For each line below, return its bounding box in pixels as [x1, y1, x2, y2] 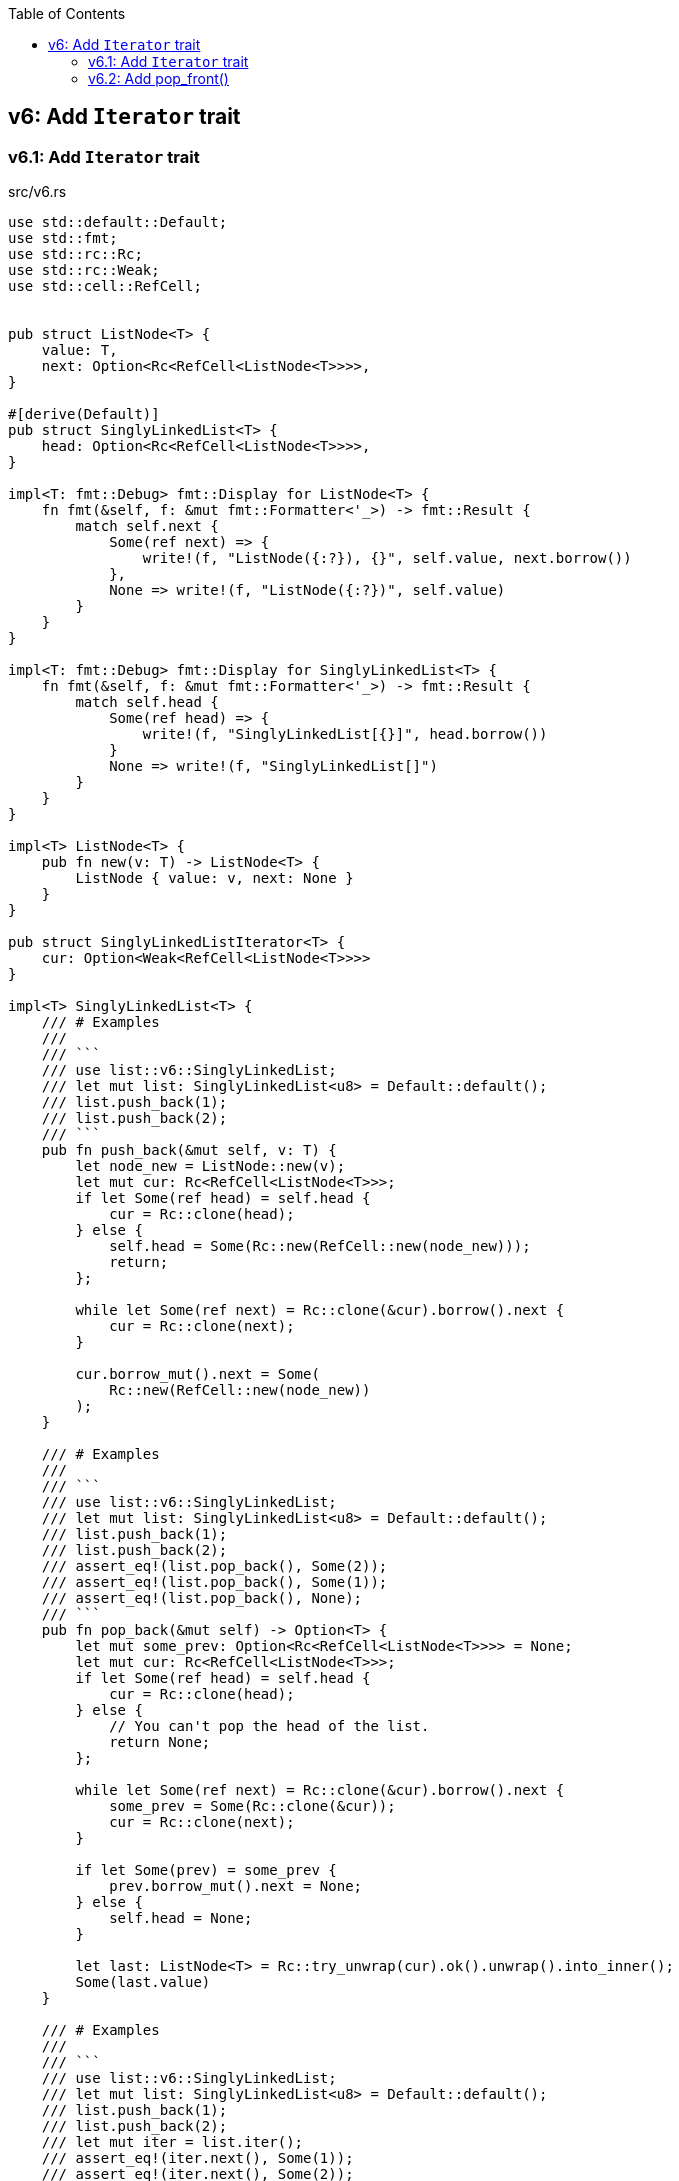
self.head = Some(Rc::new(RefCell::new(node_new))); [109, 1238, 531, 1255]
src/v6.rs [8, 183, 67, 201]
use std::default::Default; [8, 214, 228, 231]
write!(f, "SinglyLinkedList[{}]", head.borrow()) [142, 726, 548, 743]
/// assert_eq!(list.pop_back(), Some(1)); [41, 1574, 388, 1591]
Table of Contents [8, 5, 126, 22]
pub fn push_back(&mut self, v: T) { [41, 1142, 337, 1159]
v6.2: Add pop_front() [88, 70, 229, 87]
